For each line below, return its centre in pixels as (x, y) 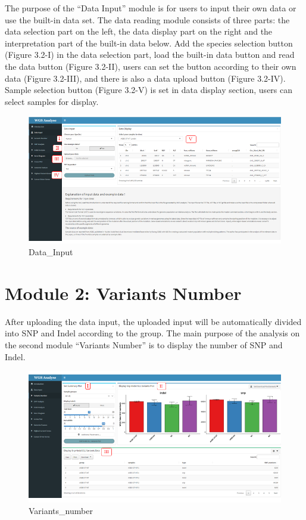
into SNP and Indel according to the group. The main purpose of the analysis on (152, 333)
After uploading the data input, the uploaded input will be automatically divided (153, 321)
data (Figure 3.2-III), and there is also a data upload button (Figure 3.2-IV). (145, 78)
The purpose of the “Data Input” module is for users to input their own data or (151, 8)
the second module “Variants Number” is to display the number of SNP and (144, 344)
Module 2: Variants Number (123, 292)
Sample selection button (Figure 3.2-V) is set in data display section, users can (149, 90)
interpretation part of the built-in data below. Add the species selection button (149, 43)
